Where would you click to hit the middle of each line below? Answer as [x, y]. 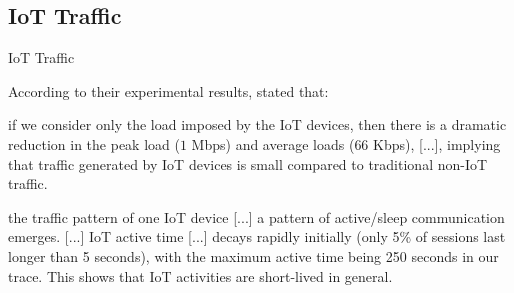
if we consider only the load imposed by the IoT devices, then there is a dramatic [257, 124]
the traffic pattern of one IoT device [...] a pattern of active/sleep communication [256, 216]
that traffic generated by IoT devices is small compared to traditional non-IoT [248, 163]
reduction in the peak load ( [94, 143]
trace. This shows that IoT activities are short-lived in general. [200, 275]
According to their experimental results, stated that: [168, 90]
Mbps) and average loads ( [273, 143]
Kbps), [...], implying [437, 143]
